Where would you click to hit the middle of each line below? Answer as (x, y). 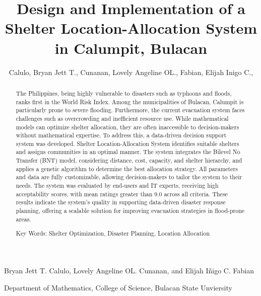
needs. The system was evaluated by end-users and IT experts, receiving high (117, 186)
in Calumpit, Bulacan (131, 48)
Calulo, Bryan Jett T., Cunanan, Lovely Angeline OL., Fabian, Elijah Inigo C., (131, 72)
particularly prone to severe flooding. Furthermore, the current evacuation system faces (130, 110)
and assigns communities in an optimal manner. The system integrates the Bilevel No (128, 152)
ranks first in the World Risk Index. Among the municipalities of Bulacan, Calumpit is (130, 101)
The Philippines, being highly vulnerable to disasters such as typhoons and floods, (124, 93)
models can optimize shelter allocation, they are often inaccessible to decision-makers (127, 127)
